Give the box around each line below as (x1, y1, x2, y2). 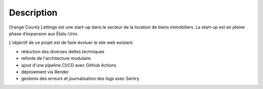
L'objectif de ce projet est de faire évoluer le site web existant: (9, 40, 134, 45)
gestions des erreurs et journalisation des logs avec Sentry (21, 75, 140, 82)
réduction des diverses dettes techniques (21, 48, 105, 54)
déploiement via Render (21, 69, 69, 74)
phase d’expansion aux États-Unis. (9, 30, 79, 36)
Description (9, 7, 58, 18)
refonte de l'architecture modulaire (21, 56, 91, 61)
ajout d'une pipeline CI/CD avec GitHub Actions (21, 62, 116, 68)
